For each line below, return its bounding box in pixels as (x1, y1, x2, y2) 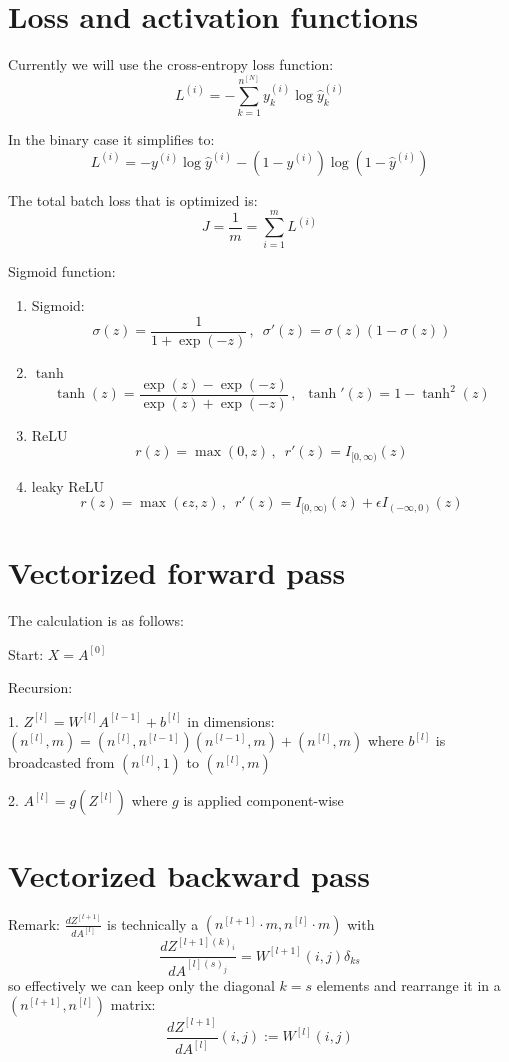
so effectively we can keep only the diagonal (8, 974, 275, 995)
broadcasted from (8, 752, 115, 773)
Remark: (8, 913, 60, 934)
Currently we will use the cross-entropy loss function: (8, 54, 334, 75)
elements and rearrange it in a (316, 974, 501, 995)
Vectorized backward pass (8, 854, 371, 895)
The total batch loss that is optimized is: (8, 189, 258, 210)
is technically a (107, 913, 199, 934)
